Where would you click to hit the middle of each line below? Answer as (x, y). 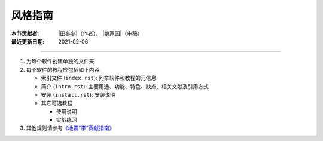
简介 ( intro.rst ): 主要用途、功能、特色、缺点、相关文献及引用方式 (125, 86)
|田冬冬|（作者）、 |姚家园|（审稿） (100, 33)
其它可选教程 (57, 103)
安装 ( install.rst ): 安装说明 (78, 94)
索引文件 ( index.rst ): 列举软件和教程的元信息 (99, 78)
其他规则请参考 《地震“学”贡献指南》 (70, 128)
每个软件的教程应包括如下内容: (64, 69)
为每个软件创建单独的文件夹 (60, 61)
